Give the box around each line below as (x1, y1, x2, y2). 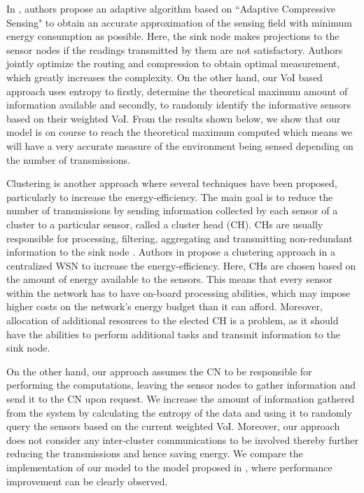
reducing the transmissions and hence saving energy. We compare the (6, 446, 303, 461)
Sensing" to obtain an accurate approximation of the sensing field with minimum (6, 15, 353, 29)
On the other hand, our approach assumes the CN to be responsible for (6, 363, 312, 378)
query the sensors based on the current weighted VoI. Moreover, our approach (6, 419, 340, 433)
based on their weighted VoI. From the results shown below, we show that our (6, 111, 341, 125)
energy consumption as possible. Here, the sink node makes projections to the (6, 29, 339, 43)
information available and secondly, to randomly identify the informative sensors (6, 97, 351, 112)
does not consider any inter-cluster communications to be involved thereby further (6, 432, 358, 447)
